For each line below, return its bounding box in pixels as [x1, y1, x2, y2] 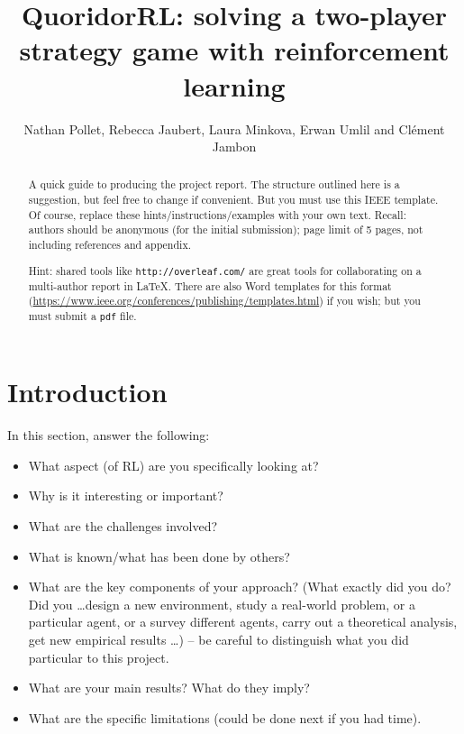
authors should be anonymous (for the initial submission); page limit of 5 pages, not [28, 222, 423, 237]
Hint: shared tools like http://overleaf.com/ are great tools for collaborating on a [28, 262, 422, 278]
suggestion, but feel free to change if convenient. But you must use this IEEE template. [28, 192, 439, 207]
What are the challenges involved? [28, 516, 218, 535]
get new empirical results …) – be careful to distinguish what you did [28, 629, 409, 648]
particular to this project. [28, 647, 169, 666]
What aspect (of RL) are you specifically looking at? [28, 455, 319, 474]
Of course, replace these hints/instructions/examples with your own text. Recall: [28, 206, 406, 222]
